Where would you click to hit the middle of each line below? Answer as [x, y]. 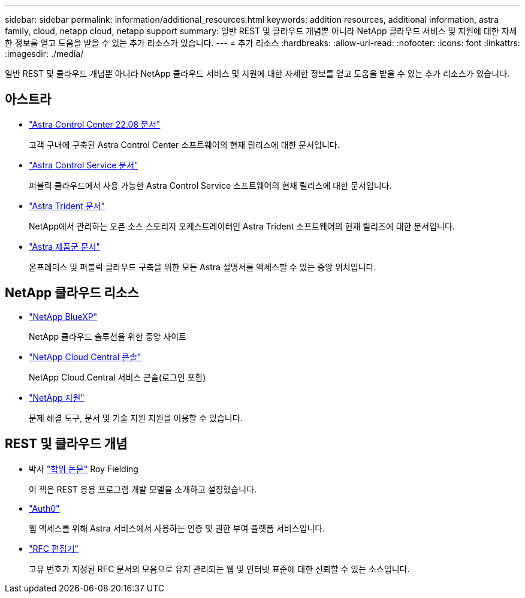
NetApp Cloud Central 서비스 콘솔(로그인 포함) [117, 377]
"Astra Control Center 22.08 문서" [95, 124]
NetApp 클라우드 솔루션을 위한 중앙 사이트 [108, 336]
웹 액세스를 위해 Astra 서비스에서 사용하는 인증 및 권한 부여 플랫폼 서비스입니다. [177, 528]
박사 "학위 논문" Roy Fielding [84, 469]
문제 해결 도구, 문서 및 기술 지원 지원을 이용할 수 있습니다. [136, 418]
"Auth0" [44, 508]
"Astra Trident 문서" [67, 206]
